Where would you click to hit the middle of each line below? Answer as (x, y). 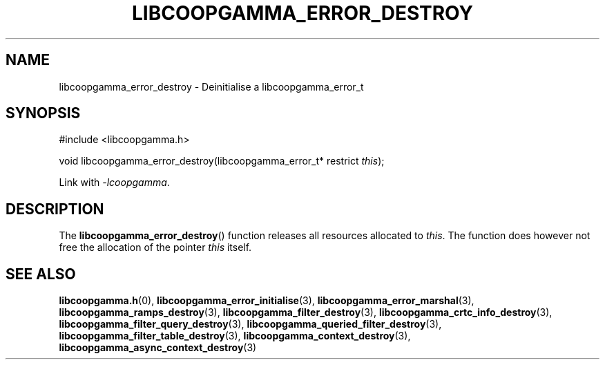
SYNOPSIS (43, 113)
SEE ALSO (41, 274)
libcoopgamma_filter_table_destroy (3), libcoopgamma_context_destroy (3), (235, 336)
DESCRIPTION (55, 209)
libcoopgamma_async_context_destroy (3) (158, 348)
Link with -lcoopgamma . (114, 182)
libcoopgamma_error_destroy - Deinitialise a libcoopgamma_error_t (211, 86)
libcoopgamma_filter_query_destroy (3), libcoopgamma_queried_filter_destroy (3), (250, 324)
